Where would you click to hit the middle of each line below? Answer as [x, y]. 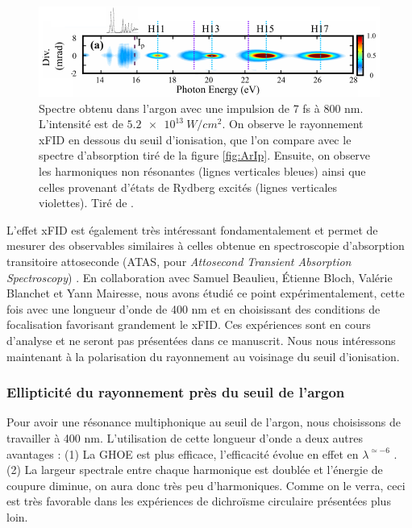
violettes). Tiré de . [86, 203]
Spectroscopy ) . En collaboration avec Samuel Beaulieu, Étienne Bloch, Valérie [200, 277]
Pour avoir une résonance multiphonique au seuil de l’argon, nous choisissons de [204, 422]
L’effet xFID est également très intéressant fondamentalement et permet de [192, 229]
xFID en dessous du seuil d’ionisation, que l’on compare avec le [195, 139]
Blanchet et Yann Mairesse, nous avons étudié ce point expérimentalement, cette [206, 293]
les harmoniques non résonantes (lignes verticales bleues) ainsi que [202, 170]
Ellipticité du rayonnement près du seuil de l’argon [176, 392]
